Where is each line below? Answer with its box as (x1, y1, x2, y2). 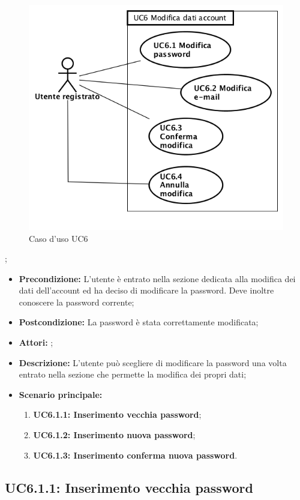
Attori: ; (19, 336, 53, 349)
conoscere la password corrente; (19, 295, 134, 308)
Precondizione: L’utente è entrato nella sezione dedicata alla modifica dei (19, 272, 296, 285)
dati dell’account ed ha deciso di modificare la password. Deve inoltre (19, 284, 274, 297)
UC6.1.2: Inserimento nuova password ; (33, 429, 196, 441)
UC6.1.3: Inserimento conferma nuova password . (33, 448, 238, 461)
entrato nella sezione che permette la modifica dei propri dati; (19, 368, 247, 381)
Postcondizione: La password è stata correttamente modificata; (19, 316, 259, 328)
